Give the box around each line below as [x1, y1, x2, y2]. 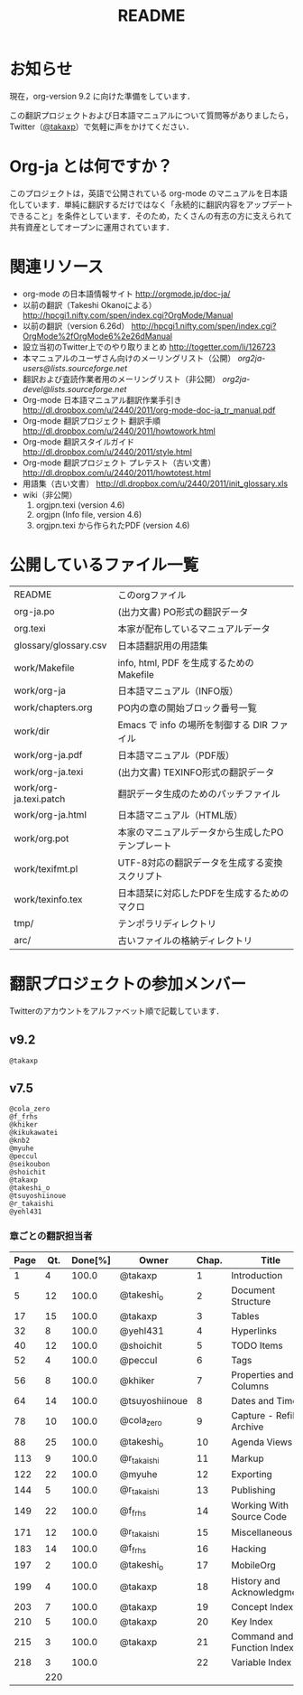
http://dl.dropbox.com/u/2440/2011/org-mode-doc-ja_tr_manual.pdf [22, 404, 276, 416]
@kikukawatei [9, 1128, 59, 1138]
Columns [231, 1380, 270, 1392]
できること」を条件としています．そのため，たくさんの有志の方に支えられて [9, 210, 293, 221]
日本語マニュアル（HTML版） [117, 809, 243, 821]
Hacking [231, 1542, 267, 1555]
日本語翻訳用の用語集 [117, 639, 209, 651]
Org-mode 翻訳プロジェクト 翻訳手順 [22, 415, 161, 426]
